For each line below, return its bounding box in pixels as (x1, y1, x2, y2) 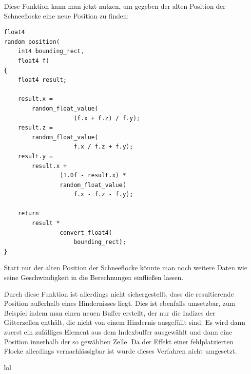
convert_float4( (59, 229, 112, 236)
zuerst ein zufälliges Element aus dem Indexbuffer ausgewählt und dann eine (4, 327, 232, 337)
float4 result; (18, 76, 67, 84)
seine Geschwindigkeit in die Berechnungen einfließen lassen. (4, 272, 184, 282)
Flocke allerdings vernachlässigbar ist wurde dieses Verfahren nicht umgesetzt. (4, 346, 237, 356)
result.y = (18, 152, 53, 160)
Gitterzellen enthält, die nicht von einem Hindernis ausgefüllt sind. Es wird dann (4, 317, 246, 327)
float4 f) (18, 57, 50, 64)
